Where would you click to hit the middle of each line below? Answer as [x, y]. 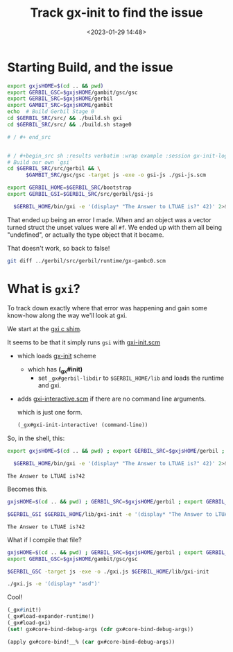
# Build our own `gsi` [40, 162]
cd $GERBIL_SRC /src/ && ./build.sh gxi [65, 118]
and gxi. [49, 385]
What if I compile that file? [44, 540]
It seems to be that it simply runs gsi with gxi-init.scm [84, 342]
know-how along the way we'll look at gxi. [67, 315]
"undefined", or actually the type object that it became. [86, 235]
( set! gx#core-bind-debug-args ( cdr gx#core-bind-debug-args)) [101, 629]
